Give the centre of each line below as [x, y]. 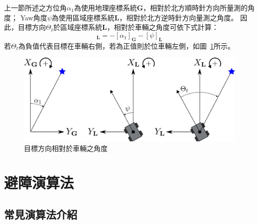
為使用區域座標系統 [83, 17]
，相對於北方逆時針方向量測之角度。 [179, 17]
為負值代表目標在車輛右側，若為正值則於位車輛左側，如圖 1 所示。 [127, 45]
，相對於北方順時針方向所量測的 [195, 7]
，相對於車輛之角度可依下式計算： [163, 27]
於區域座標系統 [78, 27]
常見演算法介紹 [41, 214]
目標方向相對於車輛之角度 [66, 148]
